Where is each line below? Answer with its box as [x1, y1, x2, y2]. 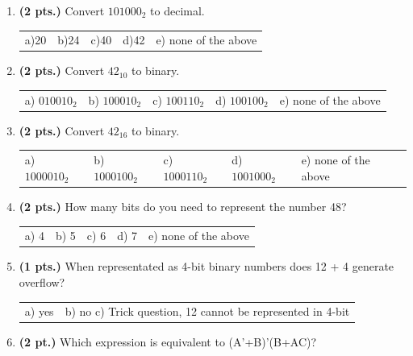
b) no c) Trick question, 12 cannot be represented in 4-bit [65, 303, 350, 320]
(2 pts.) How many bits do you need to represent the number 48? [19, 197, 347, 214]
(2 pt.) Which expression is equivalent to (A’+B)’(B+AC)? [19, 333, 317, 350]
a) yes [24, 303, 54, 320]
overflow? [19, 273, 65, 290]
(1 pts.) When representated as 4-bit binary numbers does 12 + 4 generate [19, 258, 394, 275]
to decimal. [150, 2, 205, 19]
